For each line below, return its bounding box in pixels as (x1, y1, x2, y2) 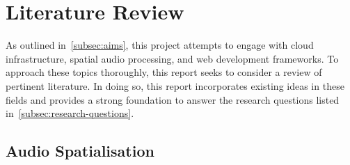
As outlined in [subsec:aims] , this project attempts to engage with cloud (6, 38, 314, 52)
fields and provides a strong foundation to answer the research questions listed (6, 92, 340, 107)
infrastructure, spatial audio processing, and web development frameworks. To (6, 51, 339, 65)
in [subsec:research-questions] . (6, 106, 134, 120)
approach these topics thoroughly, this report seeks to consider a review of (6, 65, 322, 79)
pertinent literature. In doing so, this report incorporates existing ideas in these (6, 78, 344, 93)
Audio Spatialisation (6, 140, 154, 162)
